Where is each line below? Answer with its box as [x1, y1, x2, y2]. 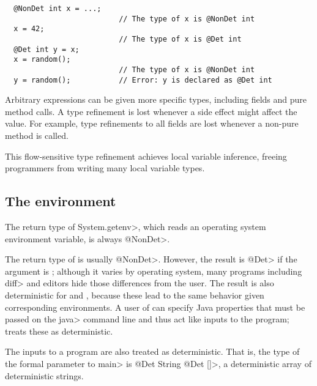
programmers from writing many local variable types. [5, 161, 205, 174]
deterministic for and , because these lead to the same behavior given [5, 288, 264, 301]
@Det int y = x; [13, 45, 80, 54]
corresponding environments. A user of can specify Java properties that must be [5, 300, 305, 313]
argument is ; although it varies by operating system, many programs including [5, 264, 302, 277]
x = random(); [13, 55, 71, 64]
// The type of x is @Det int [119, 34, 242, 43]
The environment [5, 191, 116, 210]
